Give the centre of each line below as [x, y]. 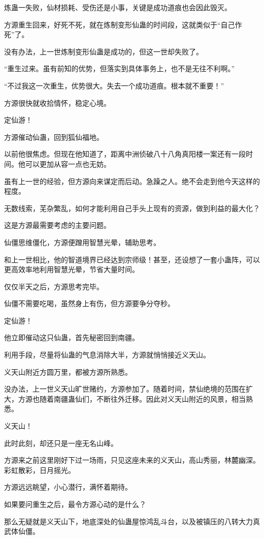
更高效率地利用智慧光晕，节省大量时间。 [72, 269]
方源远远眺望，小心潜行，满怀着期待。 [68, 487]
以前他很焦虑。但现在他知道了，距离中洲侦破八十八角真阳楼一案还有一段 [125, 154]
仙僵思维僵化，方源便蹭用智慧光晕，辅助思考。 [82, 242]
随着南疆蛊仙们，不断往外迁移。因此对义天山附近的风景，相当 [142, 398]
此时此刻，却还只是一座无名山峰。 [61, 443]
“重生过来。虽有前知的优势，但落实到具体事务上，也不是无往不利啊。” [120, 68]
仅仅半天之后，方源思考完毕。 [54, 286]
